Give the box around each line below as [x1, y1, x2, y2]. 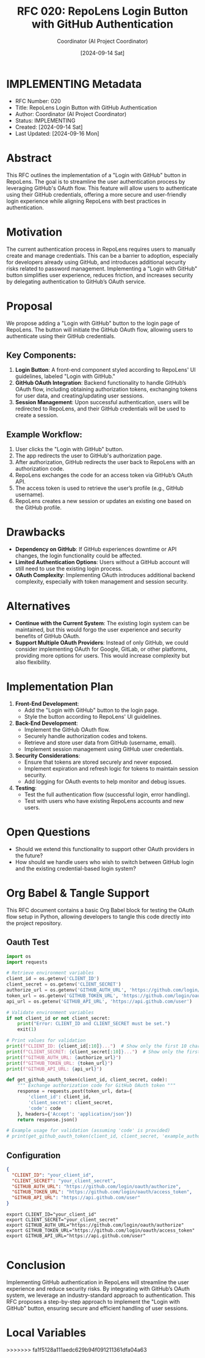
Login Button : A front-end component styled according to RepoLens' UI [15, 366, 196, 374]
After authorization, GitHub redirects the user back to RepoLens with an [15, 459, 195, 466]
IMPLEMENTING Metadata [6, 77, 142, 91]
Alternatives [6, 600, 71, 613]
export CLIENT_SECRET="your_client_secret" [6, 1217, 119, 1223]
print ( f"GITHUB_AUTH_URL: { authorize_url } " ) [6, 1055, 121, 1061]
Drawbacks [6, 525, 65, 539]
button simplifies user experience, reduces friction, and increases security [6, 271, 193, 278]
